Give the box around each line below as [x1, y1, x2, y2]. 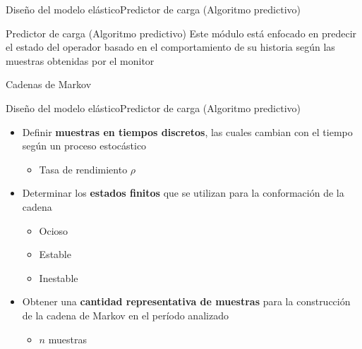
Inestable [39, 270, 78, 285]
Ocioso [39, 223, 68, 238]
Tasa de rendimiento [39, 161, 128, 176]
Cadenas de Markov [6, 77, 92, 92]
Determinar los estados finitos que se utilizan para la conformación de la [22, 185, 344, 200]
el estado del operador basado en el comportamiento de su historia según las [6, 39, 335, 54]
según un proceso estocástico [22, 138, 147, 153]
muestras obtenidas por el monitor [6, 53, 155, 68]
